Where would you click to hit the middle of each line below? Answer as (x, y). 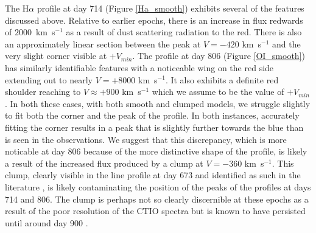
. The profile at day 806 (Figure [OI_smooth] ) (219, 56)
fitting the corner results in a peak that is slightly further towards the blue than (154, 127)
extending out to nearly (49, 79)
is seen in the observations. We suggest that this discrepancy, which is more (146, 139)
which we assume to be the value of (218, 92)
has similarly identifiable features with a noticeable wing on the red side (139, 67)
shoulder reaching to (43, 92)
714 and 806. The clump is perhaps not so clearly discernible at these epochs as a (157, 199)
